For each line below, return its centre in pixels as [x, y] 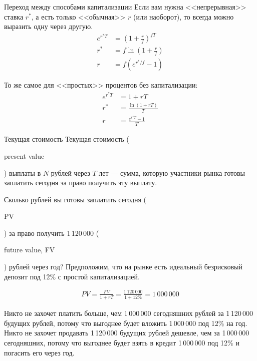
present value [24, 155]
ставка [14, 16]
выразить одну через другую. [49, 26]
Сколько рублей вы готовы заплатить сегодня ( [75, 199]
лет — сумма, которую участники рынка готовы [172, 172]
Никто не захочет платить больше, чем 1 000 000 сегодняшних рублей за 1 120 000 [129, 313]
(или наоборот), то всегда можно [184, 16]
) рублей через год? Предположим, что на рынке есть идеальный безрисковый [123, 267]
